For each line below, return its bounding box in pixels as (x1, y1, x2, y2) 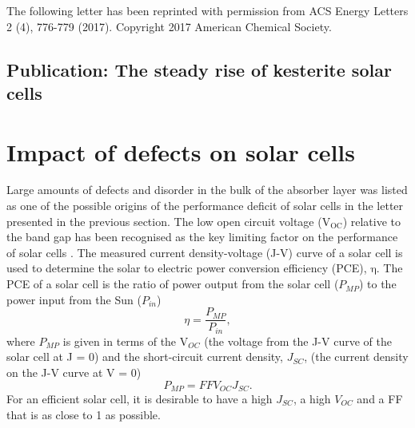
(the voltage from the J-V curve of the (204, 332, 392, 349)
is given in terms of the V (62, 332, 189, 349)
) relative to (342, 212, 401, 229)
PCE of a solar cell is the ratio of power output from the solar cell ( (6, 275, 339, 292)
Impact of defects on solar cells (6, 135, 356, 168)
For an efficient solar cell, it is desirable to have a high (6, 390, 273, 406)
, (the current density (304, 348, 409, 365)
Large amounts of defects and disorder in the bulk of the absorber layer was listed (6, 181, 408, 198)
